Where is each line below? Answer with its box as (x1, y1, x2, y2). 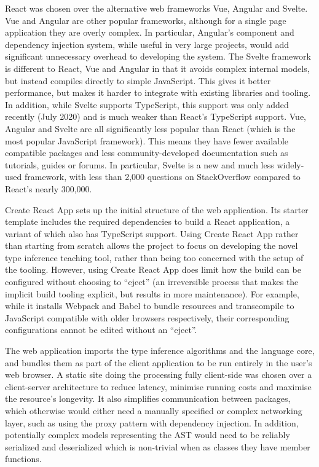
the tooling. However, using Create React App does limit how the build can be (5, 263, 301, 276)
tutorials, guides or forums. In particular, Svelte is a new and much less (5, 158, 274, 171)
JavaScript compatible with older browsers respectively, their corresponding (5, 311, 289, 324)
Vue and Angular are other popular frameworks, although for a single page (5, 14, 286, 26)
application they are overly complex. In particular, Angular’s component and (5, 26, 294, 39)
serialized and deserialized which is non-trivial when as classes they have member (5, 440, 310, 453)
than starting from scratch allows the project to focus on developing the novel (5, 239, 298, 252)
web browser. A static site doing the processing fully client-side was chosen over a (5, 368, 312, 381)
